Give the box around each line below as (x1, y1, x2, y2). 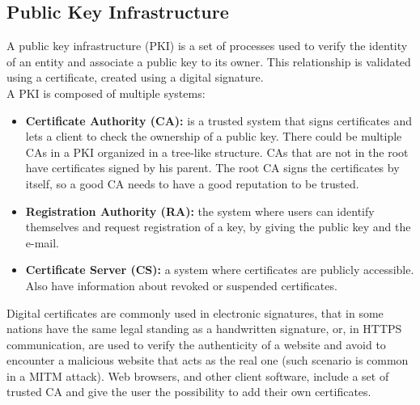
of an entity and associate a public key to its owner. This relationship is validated (6, 53, 411, 70)
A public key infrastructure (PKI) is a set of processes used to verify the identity (6, 37, 408, 54)
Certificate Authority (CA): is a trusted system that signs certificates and (25, 112, 413, 129)
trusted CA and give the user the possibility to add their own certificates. (6, 383, 371, 400)
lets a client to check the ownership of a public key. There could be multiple (25, 128, 402, 145)
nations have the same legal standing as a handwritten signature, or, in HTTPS (6, 320, 402, 337)
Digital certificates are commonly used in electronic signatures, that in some (6, 304, 384, 321)
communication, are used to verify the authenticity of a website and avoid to (6, 335, 386, 352)
